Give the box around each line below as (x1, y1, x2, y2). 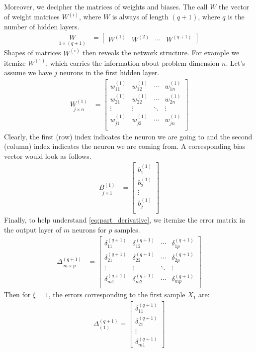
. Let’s (226, 57, 245, 68)
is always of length (112, 11, 169, 22)
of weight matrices (4, 11, 60, 22)
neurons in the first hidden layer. (59, 67, 160, 78)
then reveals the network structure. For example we (83, 47, 240, 58)
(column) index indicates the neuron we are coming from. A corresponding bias (4, 141, 246, 151)
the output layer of (4, 224, 62, 235)
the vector (219, 1, 250, 11)
